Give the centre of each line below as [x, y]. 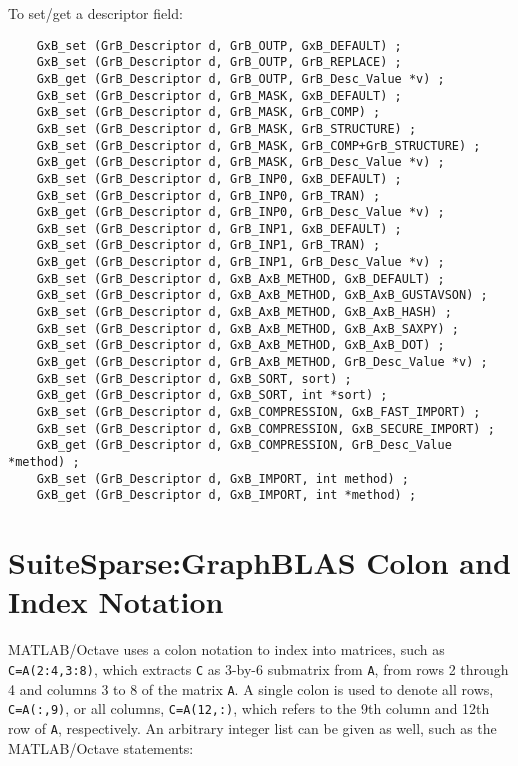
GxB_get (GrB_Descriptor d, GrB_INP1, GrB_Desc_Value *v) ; [240, 262]
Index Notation [116, 601]
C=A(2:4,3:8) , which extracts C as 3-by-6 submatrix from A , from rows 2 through [258, 668]
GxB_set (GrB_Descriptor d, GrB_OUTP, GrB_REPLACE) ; [219, 62]
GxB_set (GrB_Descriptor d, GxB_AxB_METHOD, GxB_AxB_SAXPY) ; [248, 328]
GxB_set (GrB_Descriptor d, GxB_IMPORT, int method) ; [222, 478]
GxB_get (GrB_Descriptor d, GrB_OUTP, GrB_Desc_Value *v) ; [240, 78]
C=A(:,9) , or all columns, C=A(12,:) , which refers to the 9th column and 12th [249, 708]
